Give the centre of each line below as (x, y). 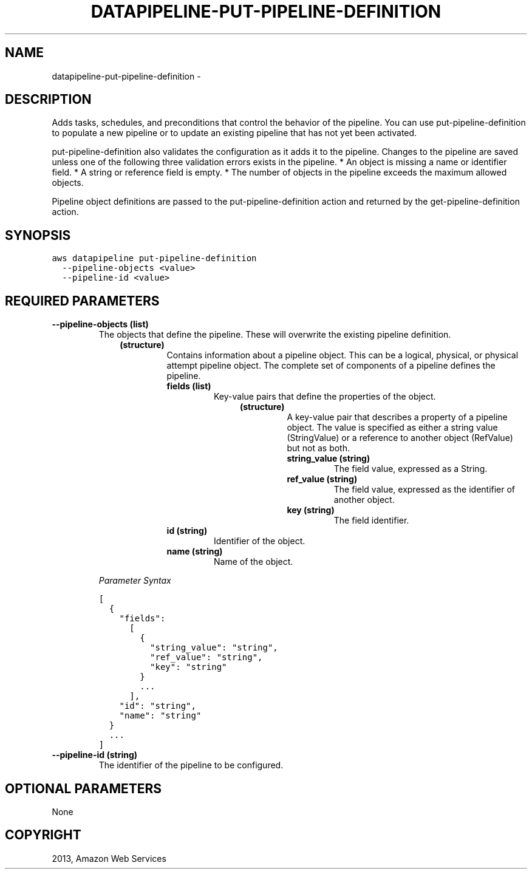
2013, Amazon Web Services (109, 858)
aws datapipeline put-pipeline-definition (154, 258)
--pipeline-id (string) (95, 755)
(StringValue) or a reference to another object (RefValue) (400, 438)
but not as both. (318, 448)
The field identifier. (371, 521)
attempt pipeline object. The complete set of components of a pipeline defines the (331, 366)
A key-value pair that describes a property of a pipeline (397, 417)
